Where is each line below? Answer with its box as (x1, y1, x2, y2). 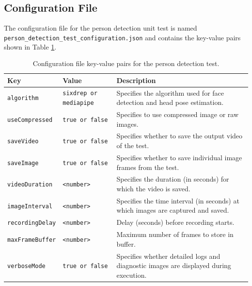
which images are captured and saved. (116, 205, 229, 215)
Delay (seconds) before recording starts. (116, 217, 235, 227)
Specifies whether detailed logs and (116, 251, 220, 261)
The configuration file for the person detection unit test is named (4, 23, 197, 33)
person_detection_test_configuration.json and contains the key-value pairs (4, 32, 241, 42)
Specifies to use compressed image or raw (116, 109, 239, 119)
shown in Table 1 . (4, 42, 57, 52)
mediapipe (63, 100, 94, 107)
